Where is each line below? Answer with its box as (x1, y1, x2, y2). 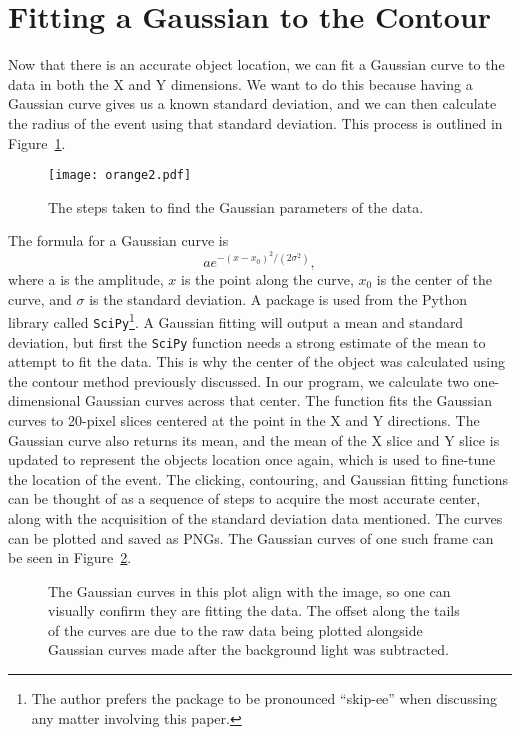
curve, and (8, 288, 72, 309)
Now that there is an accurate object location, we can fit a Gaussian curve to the (8, 54, 505, 75)
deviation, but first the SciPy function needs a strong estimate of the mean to (8, 331, 486, 352)
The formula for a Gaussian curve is (8, 230, 229, 251)
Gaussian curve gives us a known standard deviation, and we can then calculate (8, 93, 497, 114)
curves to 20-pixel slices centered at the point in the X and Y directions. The (8, 409, 480, 430)
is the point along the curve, (181, 269, 354, 289)
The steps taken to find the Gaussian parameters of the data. (48, 196, 424, 217)
